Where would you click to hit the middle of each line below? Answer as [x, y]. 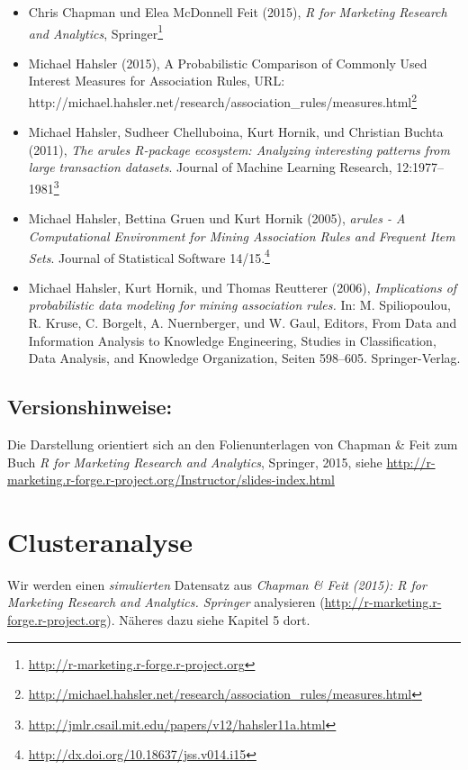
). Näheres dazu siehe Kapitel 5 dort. [208, 620]
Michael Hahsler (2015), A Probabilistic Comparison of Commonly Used [228, 63]
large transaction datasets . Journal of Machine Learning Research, [210, 167]
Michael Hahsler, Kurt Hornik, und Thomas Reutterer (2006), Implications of [243, 287]
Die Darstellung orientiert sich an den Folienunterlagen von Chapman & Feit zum [233, 444]
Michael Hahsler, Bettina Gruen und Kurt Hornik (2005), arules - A [217, 218]
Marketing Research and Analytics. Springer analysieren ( [166, 602]
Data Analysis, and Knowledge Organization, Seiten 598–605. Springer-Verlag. [244, 358]
